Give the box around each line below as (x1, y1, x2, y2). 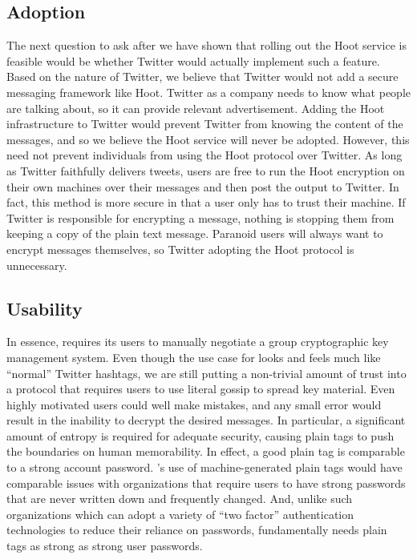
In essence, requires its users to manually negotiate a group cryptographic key (6, 333, 389, 350)
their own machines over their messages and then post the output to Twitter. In (6, 178, 399, 195)
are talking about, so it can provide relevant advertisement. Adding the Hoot (6, 99, 385, 116)
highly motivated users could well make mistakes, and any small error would (6, 396, 382, 412)
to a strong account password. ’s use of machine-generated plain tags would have (6, 459, 403, 476)
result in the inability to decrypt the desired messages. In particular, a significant (6, 412, 406, 428)
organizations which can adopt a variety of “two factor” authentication (6, 505, 354, 522)
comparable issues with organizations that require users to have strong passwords (6, 474, 406, 491)
